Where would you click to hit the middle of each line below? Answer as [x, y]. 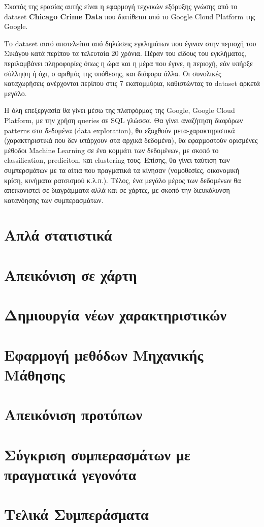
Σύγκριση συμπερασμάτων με [97, 454]
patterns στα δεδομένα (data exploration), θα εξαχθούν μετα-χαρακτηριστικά [120, 130]
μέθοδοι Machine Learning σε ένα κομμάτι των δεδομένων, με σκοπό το [111, 150]
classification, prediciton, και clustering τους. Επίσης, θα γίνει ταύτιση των [117, 160]
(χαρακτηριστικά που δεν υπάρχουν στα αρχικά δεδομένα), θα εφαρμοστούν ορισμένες [131, 140]
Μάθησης [35, 374]
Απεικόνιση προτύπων [73, 414]
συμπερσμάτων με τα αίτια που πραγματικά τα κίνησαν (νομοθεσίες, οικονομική [122, 170]
